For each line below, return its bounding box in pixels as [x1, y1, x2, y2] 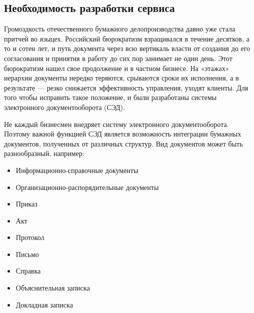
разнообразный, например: [4, 148, 84, 158]
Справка [15, 265, 41, 276]
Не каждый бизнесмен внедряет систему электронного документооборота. [4, 118, 229, 129]
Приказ [15, 198, 37, 209]
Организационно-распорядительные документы [15, 181, 159, 192]
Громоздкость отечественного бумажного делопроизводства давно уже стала [4, 23, 235, 34]
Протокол [15, 232, 44, 242]
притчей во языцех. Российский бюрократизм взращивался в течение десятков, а [4, 33, 249, 43]
